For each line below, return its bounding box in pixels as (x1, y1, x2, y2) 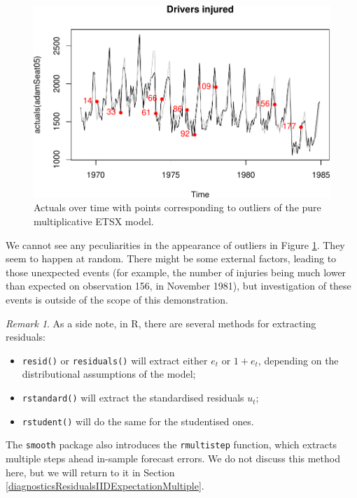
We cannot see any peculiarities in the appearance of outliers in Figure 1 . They (6, 237, 345, 252)
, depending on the (258, 353, 339, 367)
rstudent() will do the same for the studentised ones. (22, 413, 254, 428)
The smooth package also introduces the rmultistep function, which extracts (6, 437, 337, 452)
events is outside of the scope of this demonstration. (6, 292, 228, 307)
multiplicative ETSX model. (34, 214, 154, 229)
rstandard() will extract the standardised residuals (22, 390, 244, 405)
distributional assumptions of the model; (22, 367, 196, 381)
